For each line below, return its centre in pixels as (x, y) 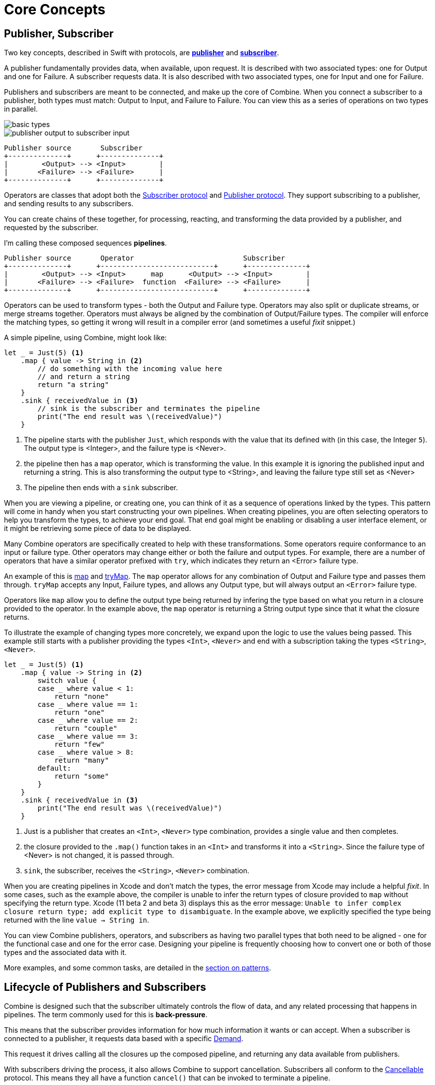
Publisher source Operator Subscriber (145, 258)
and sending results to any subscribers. (69, 204)
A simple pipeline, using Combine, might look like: (85, 338)
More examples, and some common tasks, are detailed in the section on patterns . (138, 968)
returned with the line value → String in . (77, 920)
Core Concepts (55, 9)
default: (54, 768)
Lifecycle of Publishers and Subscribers (105, 987)
